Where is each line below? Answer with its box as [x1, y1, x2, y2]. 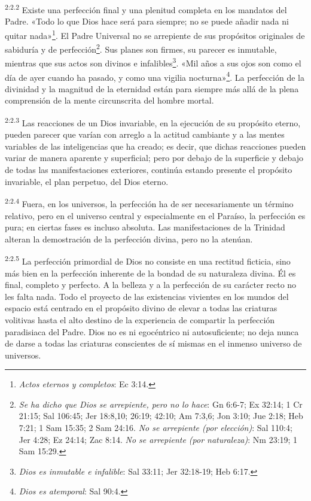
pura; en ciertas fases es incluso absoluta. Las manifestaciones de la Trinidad [5, 221, 285, 233]
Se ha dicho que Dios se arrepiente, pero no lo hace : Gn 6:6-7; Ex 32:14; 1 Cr [19, 397, 303, 410]
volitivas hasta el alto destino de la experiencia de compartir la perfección [5, 313, 275, 326]
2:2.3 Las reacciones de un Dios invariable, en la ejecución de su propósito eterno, [5, 115, 301, 129]
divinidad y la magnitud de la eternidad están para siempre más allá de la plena [5, 82, 299, 95]
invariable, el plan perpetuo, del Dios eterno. [5, 175, 169, 187]
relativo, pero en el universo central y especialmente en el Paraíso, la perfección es [5, 209, 306, 221]
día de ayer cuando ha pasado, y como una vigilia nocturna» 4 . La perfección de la [5, 69, 304, 83]
